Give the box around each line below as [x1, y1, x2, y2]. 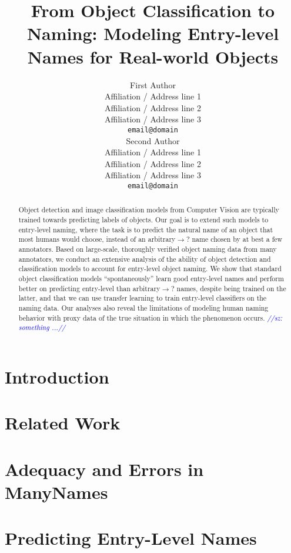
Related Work [5, 411, 121, 435]
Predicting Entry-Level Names [5, 526, 257, 550]
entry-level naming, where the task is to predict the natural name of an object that [18, 224, 273, 234]
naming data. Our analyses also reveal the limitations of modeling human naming [18, 302, 269, 312]
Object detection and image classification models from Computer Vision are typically [18, 205, 279, 215]
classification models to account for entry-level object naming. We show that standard [18, 264, 282, 274]
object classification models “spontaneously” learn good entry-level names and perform [18, 273, 284, 283]
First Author [130, 78, 176, 91]
